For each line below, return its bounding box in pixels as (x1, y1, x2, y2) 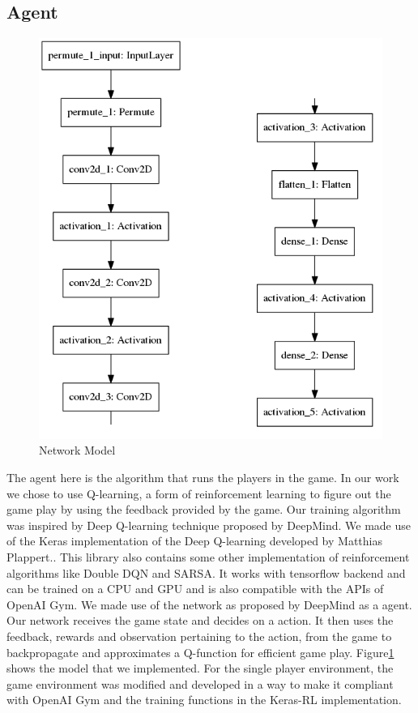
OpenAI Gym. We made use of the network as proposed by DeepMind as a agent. (6, 596, 412, 613)
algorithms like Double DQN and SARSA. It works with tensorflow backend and (6, 564, 406, 581)
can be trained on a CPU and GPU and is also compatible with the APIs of (6, 580, 384, 597)
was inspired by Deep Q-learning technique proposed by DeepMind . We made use (6, 516, 411, 533)
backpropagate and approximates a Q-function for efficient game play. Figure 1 (6, 643, 395, 660)
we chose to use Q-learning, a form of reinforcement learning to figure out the (6, 485, 391, 502)
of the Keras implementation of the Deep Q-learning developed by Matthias (6, 532, 382, 549)
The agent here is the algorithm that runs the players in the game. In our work (6, 469, 399, 486)
